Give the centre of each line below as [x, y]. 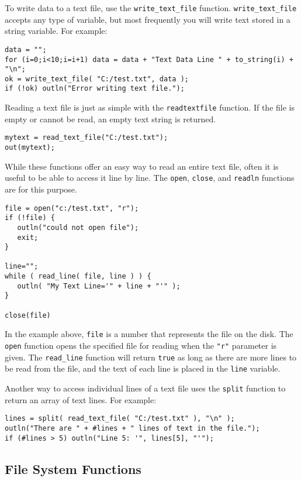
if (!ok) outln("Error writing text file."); [95, 89]
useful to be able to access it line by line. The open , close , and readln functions [150, 178]
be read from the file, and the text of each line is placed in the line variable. [143, 368]
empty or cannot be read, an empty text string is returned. [110, 118]
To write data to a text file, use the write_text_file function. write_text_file [151, 8]
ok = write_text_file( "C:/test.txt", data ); [97, 79]
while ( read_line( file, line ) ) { [78, 276]
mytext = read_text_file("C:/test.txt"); [87, 138]
